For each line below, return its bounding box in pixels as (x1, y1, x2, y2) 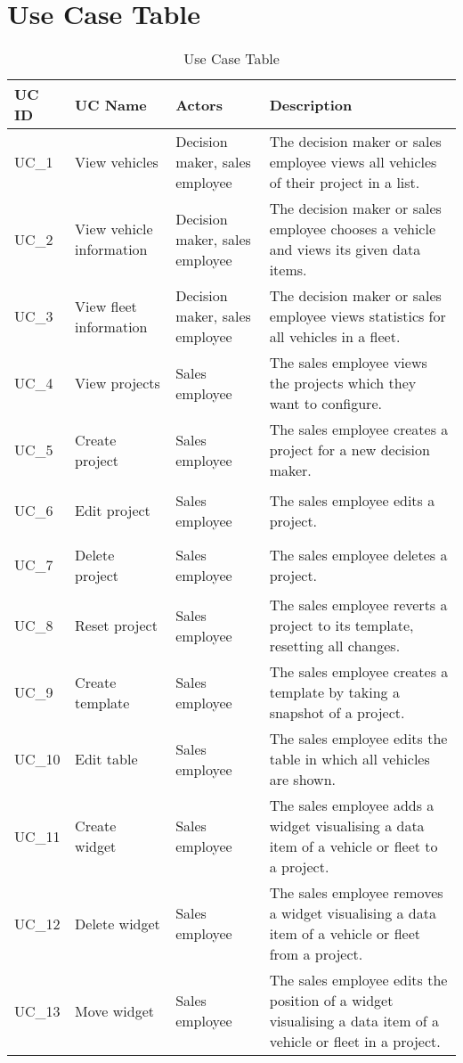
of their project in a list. (269, 172, 420, 193)
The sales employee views (269, 352, 427, 373)
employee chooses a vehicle (269, 218, 435, 240)
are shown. (269, 769, 337, 790)
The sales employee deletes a (269, 544, 448, 565)
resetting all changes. (269, 635, 401, 657)
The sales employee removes (269, 882, 443, 904)
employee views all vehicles (269, 151, 437, 173)
